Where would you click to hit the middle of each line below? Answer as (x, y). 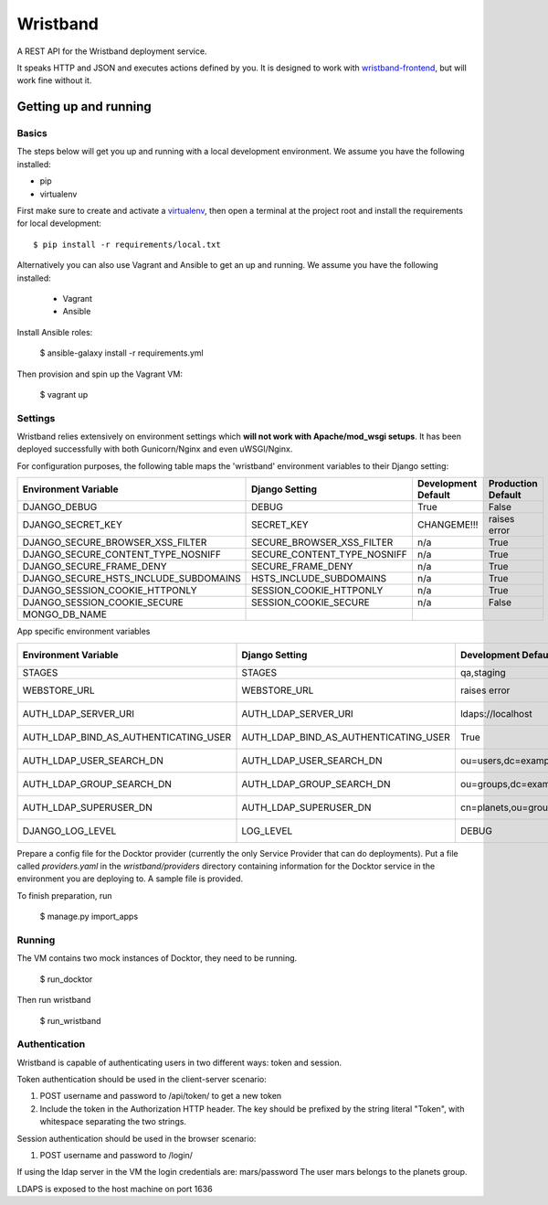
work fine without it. (54, 80)
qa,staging (483, 672)
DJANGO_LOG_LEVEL (69, 830)
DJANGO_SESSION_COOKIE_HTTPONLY (110, 591)
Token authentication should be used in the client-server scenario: (142, 1080)
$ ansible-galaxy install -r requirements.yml (122, 353)
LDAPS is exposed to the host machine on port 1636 (115, 1189)
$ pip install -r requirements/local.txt (127, 244)
